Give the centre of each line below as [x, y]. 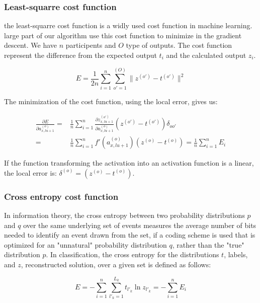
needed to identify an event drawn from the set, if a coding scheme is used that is [130, 235]
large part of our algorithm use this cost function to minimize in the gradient [123, 35]
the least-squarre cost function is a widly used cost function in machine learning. [128, 25]
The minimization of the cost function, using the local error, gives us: [111, 101]
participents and [91, 45]
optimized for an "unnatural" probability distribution [85, 244]
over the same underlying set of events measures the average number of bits [140, 225]
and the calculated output [206, 55]
